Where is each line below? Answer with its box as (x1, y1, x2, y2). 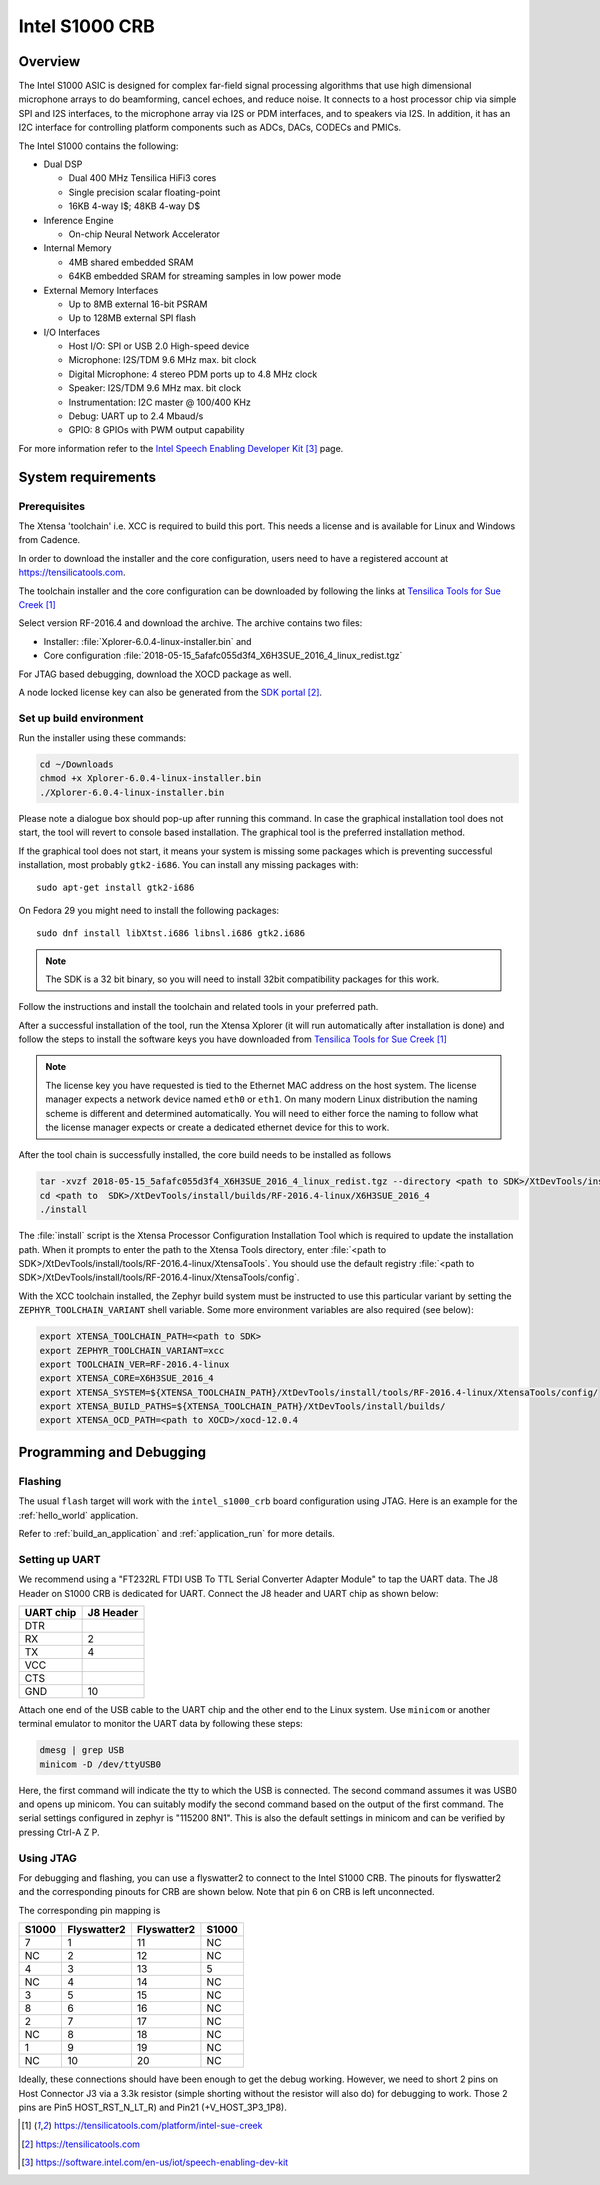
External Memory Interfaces (43, 284, 159, 296)
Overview (18, 53, 81, 70)
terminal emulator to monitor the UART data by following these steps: (18, 1718, 304, 1730)
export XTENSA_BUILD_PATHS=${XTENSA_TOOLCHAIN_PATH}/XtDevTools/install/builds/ (39, 1401, 446, 1412)
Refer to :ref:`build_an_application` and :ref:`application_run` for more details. (18, 1527, 335, 1539)
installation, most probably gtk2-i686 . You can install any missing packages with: (18, 858, 359, 870)
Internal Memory (43, 242, 112, 254)
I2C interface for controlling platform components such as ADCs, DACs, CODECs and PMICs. (18, 121, 402, 134)
